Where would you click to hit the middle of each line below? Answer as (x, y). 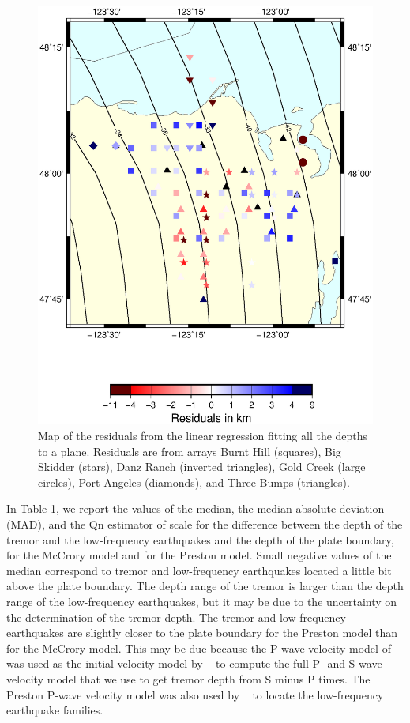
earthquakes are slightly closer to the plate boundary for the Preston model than (202, 633)
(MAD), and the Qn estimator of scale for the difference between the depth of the (205, 524)
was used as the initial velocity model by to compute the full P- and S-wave (194, 663)
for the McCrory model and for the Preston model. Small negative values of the (199, 555)
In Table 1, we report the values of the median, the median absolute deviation (196, 508)
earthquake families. (55, 710)
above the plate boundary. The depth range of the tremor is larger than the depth (205, 586)
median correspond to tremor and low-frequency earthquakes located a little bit (199, 570)
